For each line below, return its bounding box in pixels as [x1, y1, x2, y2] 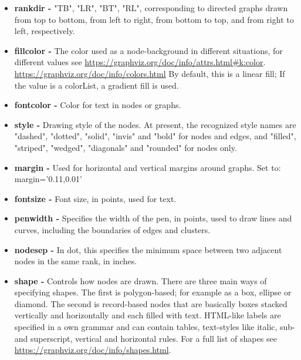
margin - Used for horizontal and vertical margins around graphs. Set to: [14, 161, 281, 173]
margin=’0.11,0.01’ [14, 173, 82, 185]
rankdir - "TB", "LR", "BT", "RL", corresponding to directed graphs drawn [14, 2, 288, 14]
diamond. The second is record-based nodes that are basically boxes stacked [14, 297, 288, 309]
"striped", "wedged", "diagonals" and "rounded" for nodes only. [14, 141, 237, 153]
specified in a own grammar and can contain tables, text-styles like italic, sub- [14, 321, 295, 333]
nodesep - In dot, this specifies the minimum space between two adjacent [14, 243, 282, 255]
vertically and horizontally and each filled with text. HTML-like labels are [14, 309, 281, 321]
